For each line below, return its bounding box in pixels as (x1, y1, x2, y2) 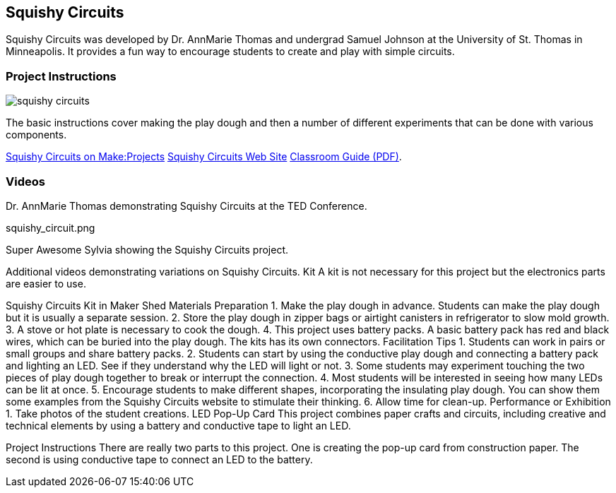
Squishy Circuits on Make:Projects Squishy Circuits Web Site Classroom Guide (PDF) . (6, 150, 402, 163)
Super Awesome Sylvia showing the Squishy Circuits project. (6, 243, 289, 256)
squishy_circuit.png (6, 221, 95, 234)
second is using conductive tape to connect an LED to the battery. (6, 453, 313, 465)
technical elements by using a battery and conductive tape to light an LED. (6, 419, 351, 432)
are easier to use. (6, 277, 86, 290)
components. (6, 129, 67, 141)
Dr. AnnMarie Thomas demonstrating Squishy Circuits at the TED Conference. (6, 199, 367, 212)
